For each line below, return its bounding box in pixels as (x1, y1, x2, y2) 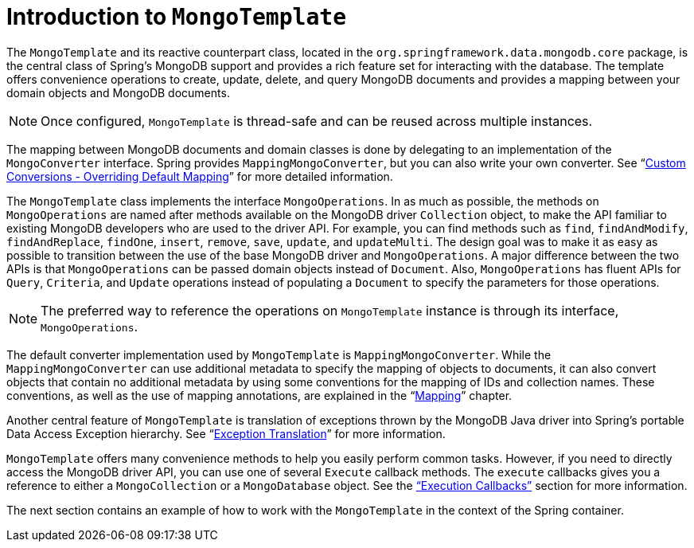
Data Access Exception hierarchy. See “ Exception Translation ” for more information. (6, 426, 446, 440)
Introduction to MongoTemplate (6, 3, 347, 30)
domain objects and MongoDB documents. (6, 85, 230, 100)
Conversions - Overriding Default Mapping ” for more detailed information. (6, 169, 393, 183)
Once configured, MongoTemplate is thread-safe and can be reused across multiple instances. (41, 112, 593, 129)
